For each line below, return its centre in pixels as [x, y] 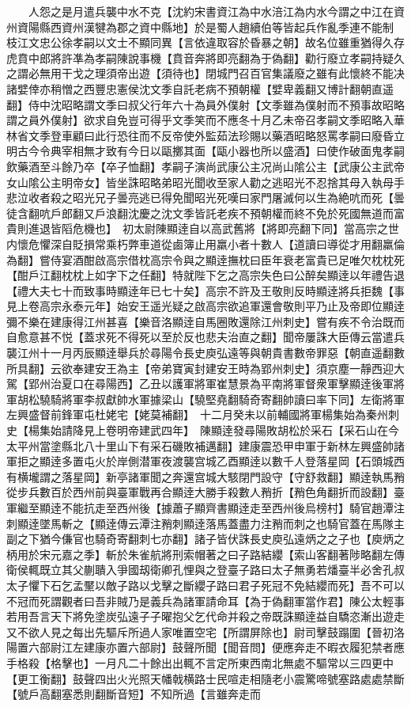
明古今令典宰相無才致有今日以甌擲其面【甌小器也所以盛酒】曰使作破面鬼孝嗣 [205, 151]
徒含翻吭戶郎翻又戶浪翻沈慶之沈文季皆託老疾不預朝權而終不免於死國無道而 [200, 213]
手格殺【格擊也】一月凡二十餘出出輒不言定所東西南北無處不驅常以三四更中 [200, 662]
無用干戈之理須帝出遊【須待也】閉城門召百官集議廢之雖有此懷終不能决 [222, 73]
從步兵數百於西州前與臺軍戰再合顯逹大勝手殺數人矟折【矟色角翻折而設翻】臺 [205, 492]
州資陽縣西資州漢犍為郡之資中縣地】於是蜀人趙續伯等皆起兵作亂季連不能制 [200, 27]
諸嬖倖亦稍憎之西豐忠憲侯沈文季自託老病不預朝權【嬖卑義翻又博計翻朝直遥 [200, 88]
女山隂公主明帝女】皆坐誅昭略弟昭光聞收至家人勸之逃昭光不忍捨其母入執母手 [205, 182]
